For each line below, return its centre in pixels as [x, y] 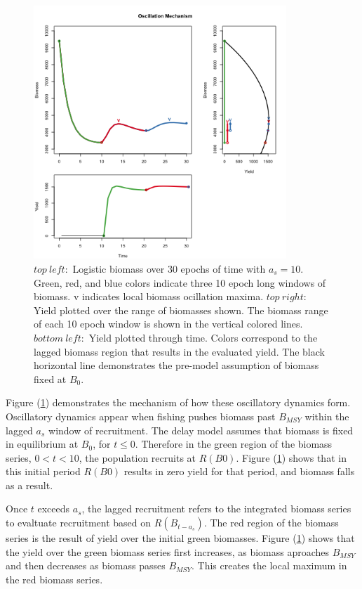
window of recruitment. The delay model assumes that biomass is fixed [201, 430]
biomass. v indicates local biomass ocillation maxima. [149, 296]
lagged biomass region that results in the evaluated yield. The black [179, 351]
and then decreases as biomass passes [86, 565]
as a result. [29, 485]
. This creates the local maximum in [269, 565]
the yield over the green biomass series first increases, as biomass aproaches [168, 551]
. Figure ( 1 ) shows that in [291, 457]
